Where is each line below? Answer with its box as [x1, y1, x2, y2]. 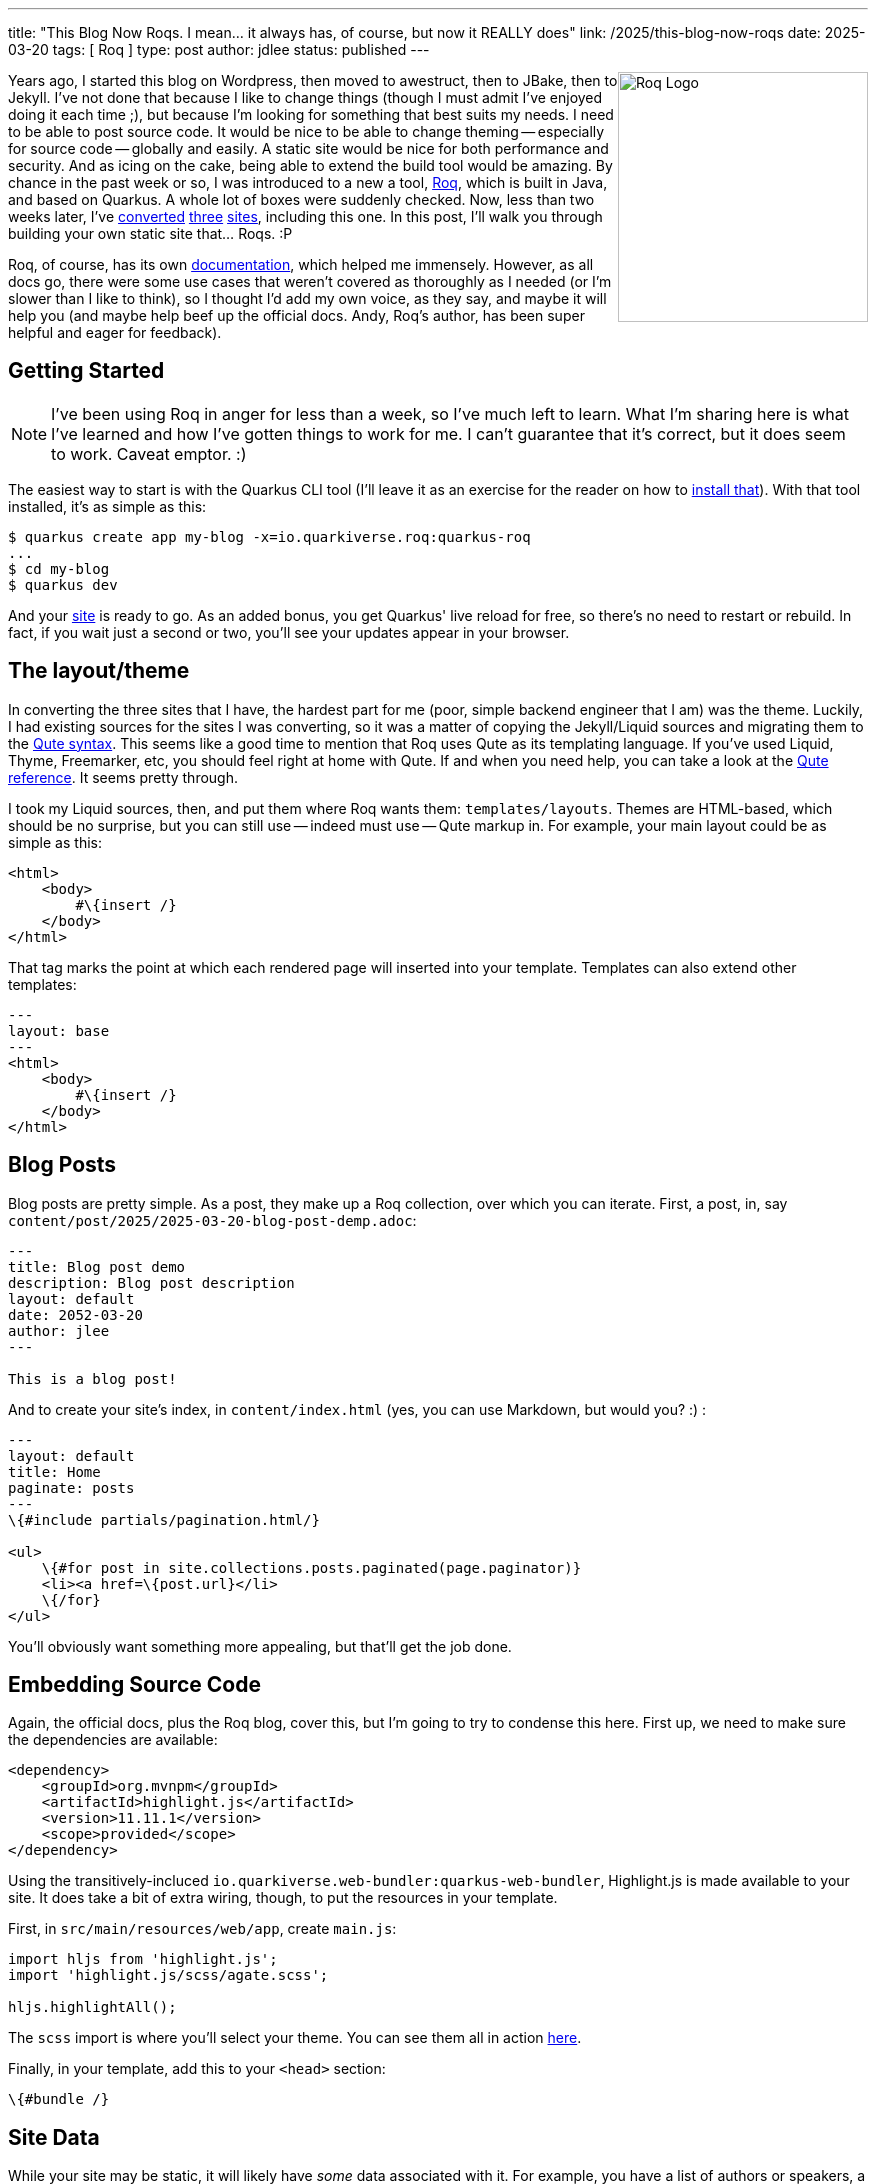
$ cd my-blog [8, 560, 110, 577]
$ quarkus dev [8, 576, 118, 593]
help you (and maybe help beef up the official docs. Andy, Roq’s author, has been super [8, 307, 585, 324]
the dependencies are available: [8, 1731, 218, 1749]
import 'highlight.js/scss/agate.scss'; [8, 1967, 329, 1984]
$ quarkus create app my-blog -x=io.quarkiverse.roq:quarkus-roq [8, 528, 531, 545]
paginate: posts [8, 1479, 135, 1496]
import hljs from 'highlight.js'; [8, 1951, 278, 1968]
